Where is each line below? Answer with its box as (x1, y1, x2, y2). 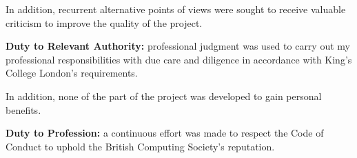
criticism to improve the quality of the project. (6, 15, 203, 30)
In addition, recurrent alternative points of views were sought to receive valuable (6, 2, 346, 16)
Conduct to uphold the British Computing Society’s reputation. (6, 139, 275, 153)
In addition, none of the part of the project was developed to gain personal (6, 88, 322, 103)
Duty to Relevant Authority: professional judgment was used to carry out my (6, 39, 350, 53)
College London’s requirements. (6, 66, 138, 80)
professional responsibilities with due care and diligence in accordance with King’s (6, 52, 352, 66)
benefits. (6, 102, 41, 117)
